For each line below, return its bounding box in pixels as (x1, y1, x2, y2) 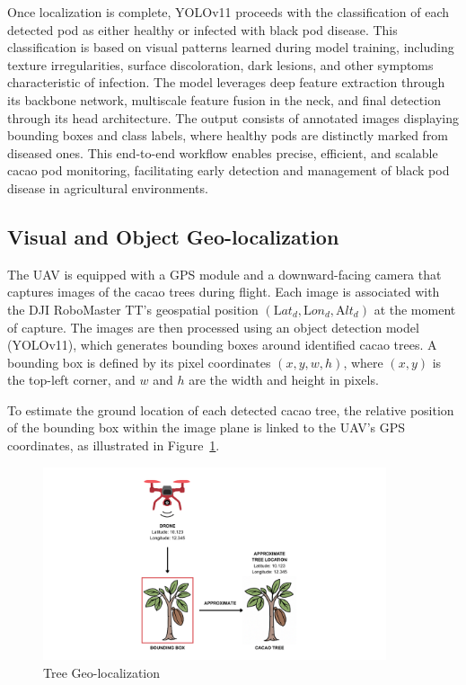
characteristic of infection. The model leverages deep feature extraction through (7, 73, 445, 92)
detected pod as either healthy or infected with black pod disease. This (7, 20, 398, 39)
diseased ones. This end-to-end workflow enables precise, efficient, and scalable (7, 143, 438, 162)
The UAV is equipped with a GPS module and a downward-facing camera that (7, 264, 442, 283)
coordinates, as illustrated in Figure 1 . (7, 436, 220, 455)
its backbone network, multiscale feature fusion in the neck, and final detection (7, 90, 441, 109)
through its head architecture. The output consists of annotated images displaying (7, 108, 460, 127)
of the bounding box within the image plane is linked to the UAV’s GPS (7, 418, 406, 437)
